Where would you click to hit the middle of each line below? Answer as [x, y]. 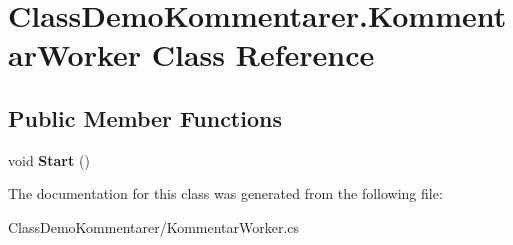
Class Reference [263, 54]
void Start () [49, 159]
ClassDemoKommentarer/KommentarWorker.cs [154, 226]
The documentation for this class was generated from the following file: [225, 193]
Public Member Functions [145, 117]
